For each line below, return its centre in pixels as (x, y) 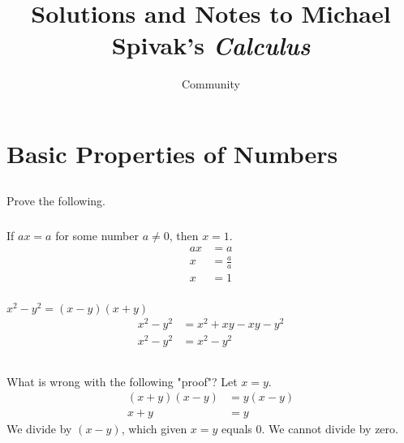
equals (237, 429)
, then (184, 235)
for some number (97, 235)
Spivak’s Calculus (211, 45)
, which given (154, 429)
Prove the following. (56, 201)
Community (211, 84)
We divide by (39, 429)
